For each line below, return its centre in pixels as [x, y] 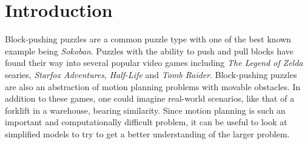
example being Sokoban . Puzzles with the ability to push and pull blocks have [149, 51]
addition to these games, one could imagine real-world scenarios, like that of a [150, 98]
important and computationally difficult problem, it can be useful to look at [146, 122]
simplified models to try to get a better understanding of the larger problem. [147, 133]
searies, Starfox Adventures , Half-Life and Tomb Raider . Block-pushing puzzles [151, 74]
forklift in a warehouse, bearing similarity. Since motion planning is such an [145, 110]
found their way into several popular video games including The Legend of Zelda [154, 63]
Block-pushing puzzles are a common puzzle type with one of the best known [148, 39]
